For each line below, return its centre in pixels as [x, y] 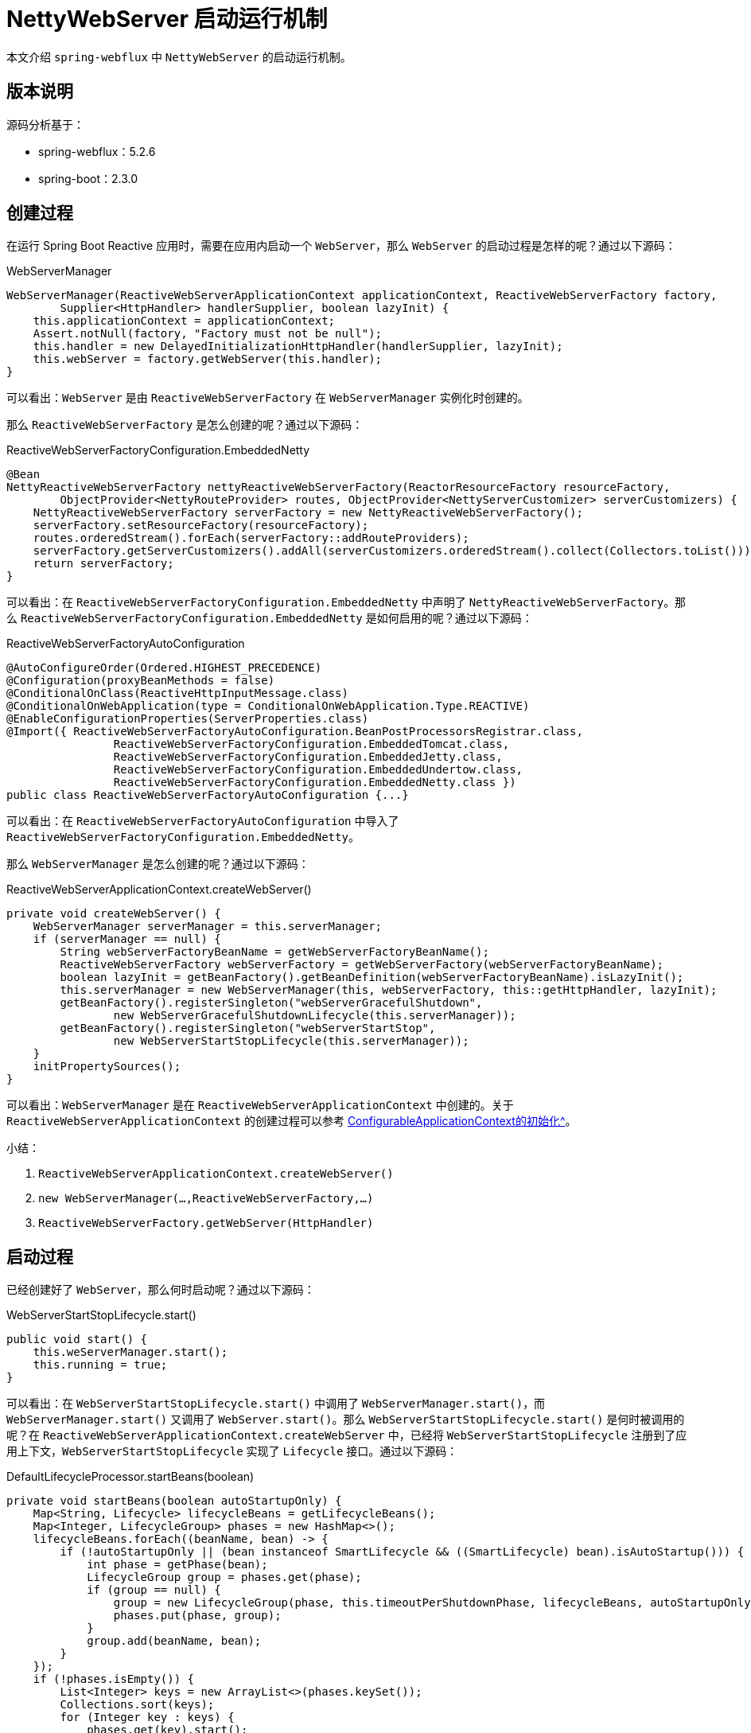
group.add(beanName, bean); [174, 1641]
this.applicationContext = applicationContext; [184, 321]
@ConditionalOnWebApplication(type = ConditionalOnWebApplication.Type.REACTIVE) [268, 706]
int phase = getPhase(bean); [177, 1565]
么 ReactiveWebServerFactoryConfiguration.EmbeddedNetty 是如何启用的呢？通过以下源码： [270, 618]
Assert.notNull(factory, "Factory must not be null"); [208, 334]
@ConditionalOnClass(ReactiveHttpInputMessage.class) [177, 693]
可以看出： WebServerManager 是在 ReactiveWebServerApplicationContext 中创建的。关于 [260, 1105]
